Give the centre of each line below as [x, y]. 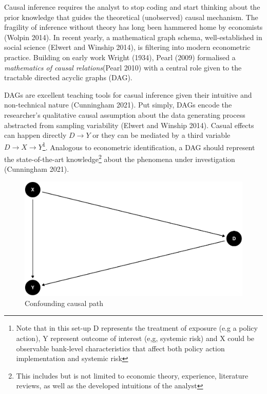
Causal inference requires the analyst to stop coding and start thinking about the [132, 7]
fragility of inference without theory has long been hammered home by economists [133, 27]
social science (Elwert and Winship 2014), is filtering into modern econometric [127, 47]
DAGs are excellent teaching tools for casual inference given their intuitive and [128, 94]
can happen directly [35, 135]
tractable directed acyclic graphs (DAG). [68, 77]
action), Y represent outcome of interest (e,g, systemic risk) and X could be [135, 338]
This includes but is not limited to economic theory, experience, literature [132, 375]
